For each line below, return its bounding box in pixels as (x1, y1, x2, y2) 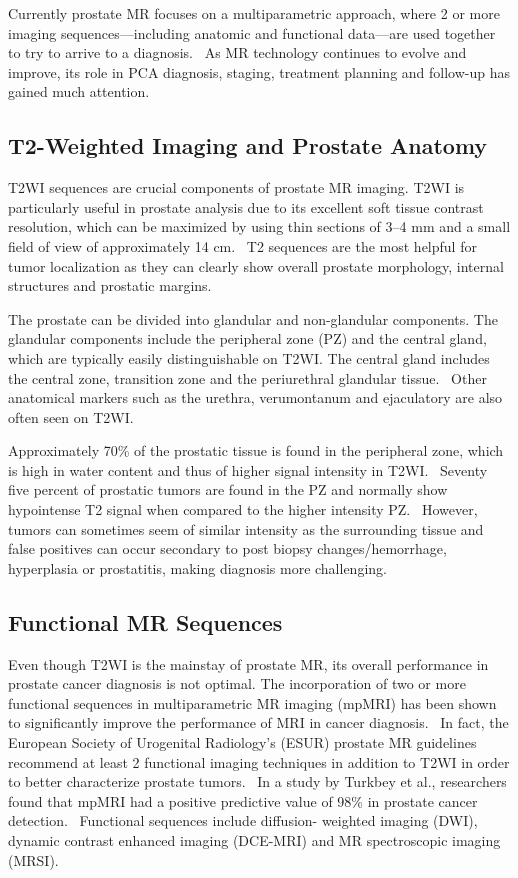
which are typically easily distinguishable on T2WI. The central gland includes (8, 347, 490, 368)
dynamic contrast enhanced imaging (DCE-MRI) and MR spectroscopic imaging (8, 830, 501, 850)
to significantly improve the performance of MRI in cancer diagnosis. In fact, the (8, 712, 509, 733)
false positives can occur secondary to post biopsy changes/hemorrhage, (8, 538, 447, 559)
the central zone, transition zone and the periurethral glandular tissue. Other (8, 367, 487, 388)
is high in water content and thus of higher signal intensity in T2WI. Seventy (8, 459, 488, 480)
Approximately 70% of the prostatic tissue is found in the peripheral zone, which (8, 440, 504, 461)
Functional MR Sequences (8, 606, 283, 637)
